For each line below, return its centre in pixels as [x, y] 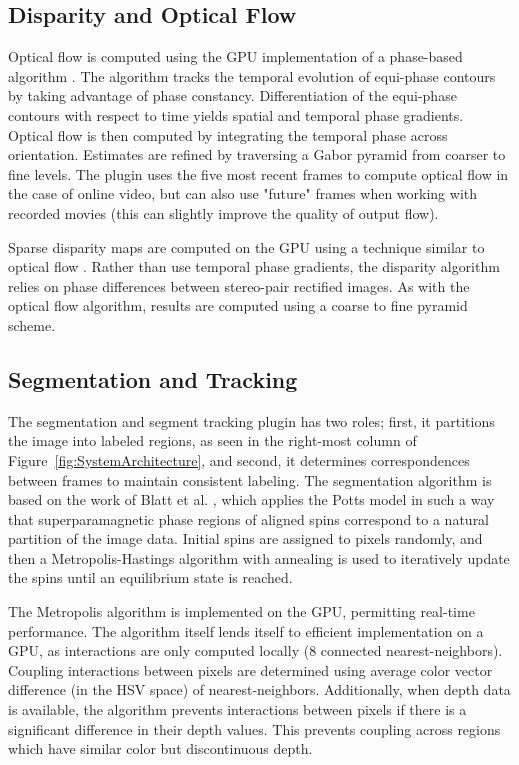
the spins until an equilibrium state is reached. [150, 577]
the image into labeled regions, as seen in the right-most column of [212, 440]
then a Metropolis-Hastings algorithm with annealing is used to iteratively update [259, 557]
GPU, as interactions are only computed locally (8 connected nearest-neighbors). [255, 650]
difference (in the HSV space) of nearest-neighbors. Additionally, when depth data [259, 689]
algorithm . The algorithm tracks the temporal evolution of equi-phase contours [252, 75]
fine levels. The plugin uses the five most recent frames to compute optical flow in [258, 173]
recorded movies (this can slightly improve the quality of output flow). [223, 212]
